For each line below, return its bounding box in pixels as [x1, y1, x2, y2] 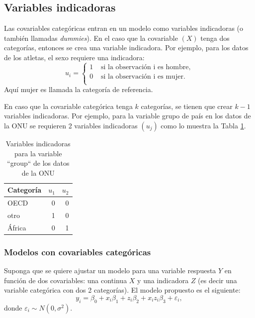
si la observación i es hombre [101, 63, 189, 71]
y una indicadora [137, 275, 189, 285]
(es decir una [198, 275, 237, 285]
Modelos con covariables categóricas [4, 245, 151, 258]
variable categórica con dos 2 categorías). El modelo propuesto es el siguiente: [4, 285, 241, 295]
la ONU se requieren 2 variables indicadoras [4, 120, 138, 130]
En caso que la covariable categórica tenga [4, 101, 133, 111]
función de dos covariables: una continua [4, 275, 127, 285]
